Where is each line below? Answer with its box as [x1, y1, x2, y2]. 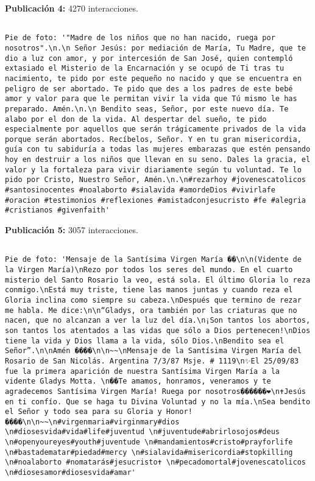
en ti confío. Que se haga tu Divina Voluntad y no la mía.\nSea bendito [5, 397, 311, 406]
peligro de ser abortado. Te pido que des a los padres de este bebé [5, 84, 293, 93]
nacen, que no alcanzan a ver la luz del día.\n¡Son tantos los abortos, [5, 316, 311, 325]
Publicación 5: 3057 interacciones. [5, 223, 138, 236]
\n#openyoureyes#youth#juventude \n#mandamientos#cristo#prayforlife [5, 438, 293, 447]
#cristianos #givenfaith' [5, 206, 110, 215]
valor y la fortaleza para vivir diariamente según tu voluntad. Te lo [5, 165, 302, 174]
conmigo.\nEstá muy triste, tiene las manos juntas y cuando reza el [5, 286, 293, 295]
